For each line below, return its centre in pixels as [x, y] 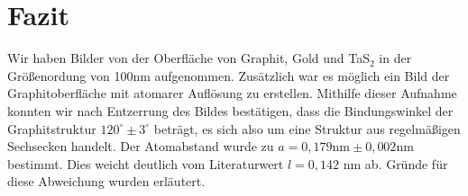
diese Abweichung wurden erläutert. [106, 181]
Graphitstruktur [52, 128]
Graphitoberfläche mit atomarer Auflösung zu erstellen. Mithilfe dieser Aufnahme [232, 93]
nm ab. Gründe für [395, 163]
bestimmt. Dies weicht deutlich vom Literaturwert [146, 163]
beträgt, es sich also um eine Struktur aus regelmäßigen [307, 128]
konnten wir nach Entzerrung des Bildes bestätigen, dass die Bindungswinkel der [230, 110]
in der [395, 58]
